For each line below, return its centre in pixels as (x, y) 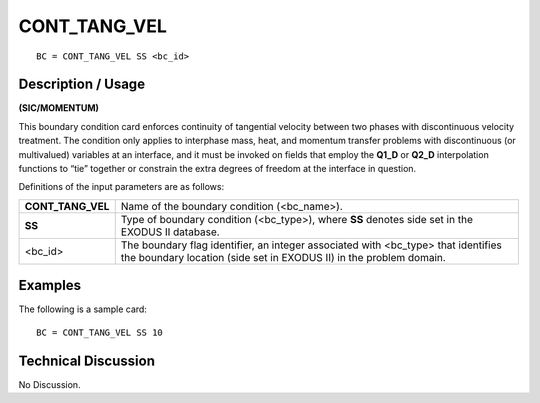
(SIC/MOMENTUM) (59, 108)
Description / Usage (81, 84)
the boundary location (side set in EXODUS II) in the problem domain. (283, 257)
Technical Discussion (86, 360)
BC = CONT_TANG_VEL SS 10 (100, 332)
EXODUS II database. (170, 232)
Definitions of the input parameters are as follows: (121, 187)
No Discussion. (49, 384)
